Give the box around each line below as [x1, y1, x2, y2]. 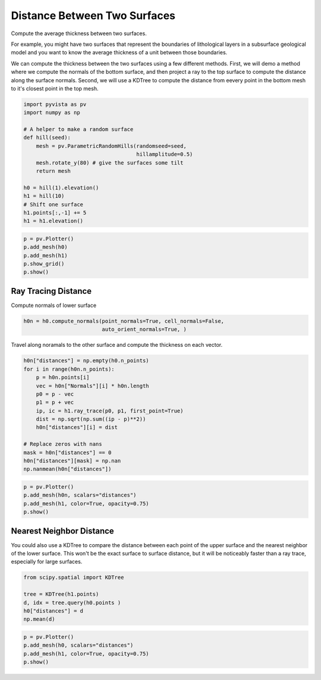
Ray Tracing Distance [11, 286, 92, 296]
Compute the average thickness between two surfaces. [11, 30, 147, 37]
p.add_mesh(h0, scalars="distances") [23, 642, 134, 649]
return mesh [36, 167, 71, 174]
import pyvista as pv [23, 101, 87, 107]
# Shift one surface [23, 201, 83, 208]
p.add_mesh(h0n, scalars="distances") [23, 492, 137, 499]
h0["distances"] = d [23, 607, 83, 614]
